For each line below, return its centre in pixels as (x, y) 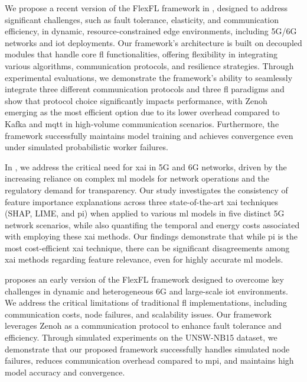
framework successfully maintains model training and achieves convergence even (149, 135)
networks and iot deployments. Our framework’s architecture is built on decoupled (153, 42)
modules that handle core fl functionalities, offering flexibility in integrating (141, 54)
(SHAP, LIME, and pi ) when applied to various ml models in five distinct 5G (145, 213)
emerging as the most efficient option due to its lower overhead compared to (142, 112)
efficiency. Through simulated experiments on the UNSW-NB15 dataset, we (141, 337)
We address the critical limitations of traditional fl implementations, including (146, 302)
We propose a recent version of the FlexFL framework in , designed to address (146, 8)
